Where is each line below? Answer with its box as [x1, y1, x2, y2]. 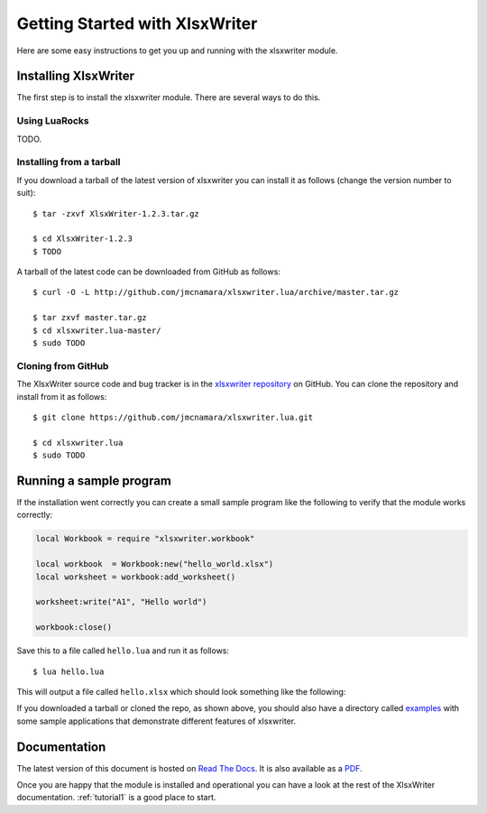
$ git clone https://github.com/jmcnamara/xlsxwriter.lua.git [32, 411, 314, 422]
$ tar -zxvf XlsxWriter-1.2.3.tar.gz [32, 208, 200, 218]
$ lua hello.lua [32, 666, 105, 677]
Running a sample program [16, 473, 171, 488]
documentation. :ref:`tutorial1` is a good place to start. [16, 792, 216, 803]
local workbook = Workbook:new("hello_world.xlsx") [35, 559, 274, 569]
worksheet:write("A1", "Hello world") [35, 596, 207, 607]
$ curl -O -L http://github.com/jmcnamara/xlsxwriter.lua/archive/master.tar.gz [32, 287, 400, 298]
